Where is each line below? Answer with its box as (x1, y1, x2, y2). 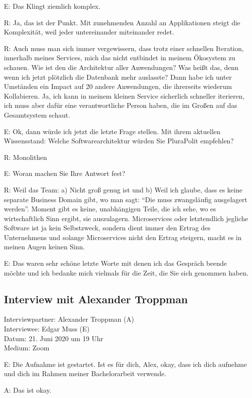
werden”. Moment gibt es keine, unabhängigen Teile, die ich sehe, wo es (4, 204, 216, 214)
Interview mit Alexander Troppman (4, 291, 188, 306)
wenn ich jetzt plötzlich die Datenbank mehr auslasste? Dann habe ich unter (4, 71, 232, 82)
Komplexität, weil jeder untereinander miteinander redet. (4, 27, 174, 37)
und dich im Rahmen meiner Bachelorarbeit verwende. (4, 368, 166, 379)
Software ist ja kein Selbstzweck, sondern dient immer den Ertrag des (4, 223, 211, 233)
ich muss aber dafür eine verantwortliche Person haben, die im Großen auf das (4, 100, 237, 110)
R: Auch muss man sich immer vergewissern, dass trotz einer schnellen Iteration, (4, 43, 244, 53)
